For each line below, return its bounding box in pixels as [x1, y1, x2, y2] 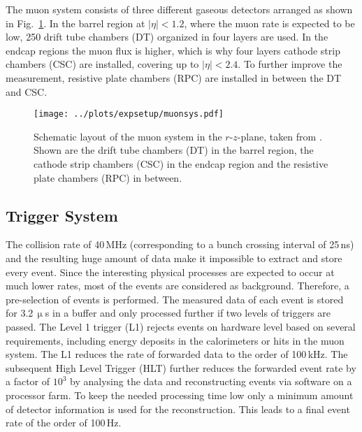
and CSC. [6, 84, 48, 99]
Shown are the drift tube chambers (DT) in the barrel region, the [34, 143, 314, 157]
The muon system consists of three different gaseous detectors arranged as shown [6, 2, 353, 16]
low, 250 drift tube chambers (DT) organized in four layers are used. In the [6, 29, 328, 44]
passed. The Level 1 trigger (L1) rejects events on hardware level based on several [6, 319, 356, 333]
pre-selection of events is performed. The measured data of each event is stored [6, 291, 344, 306]
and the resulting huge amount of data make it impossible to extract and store [6, 250, 342, 265]
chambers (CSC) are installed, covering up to [6, 57, 199, 71]
